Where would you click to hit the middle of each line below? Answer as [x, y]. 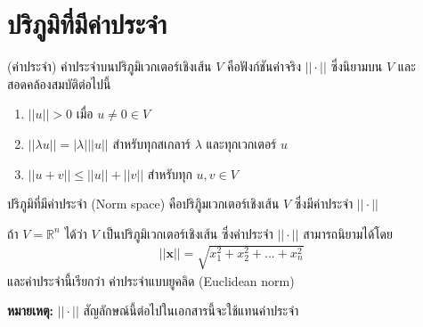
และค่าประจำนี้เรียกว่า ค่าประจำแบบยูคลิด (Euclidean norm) [151, 280]
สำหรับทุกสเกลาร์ [152, 143]
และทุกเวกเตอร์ [241, 143]
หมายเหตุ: [31, 311]
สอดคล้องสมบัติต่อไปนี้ [59, 83]
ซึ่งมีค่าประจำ [324, 204]
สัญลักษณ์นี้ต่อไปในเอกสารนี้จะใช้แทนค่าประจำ [191, 311]
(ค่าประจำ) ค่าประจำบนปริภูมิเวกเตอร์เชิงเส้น [110, 66]
